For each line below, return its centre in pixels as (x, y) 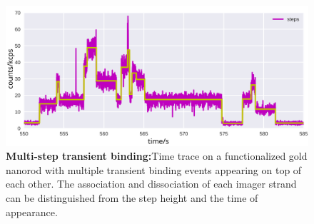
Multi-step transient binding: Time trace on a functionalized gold (157, 156)
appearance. (32, 212)
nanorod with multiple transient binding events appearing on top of (154, 169)
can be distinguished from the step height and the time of (132, 198)
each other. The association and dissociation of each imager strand (151, 184)
